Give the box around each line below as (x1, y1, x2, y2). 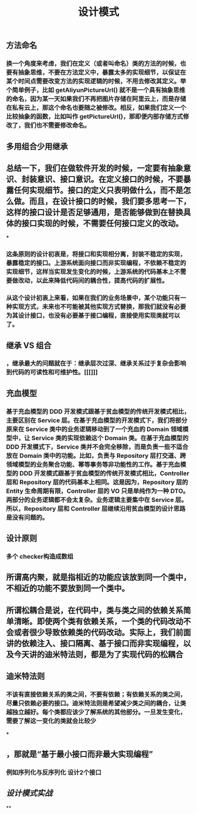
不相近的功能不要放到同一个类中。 (6, 583, 130, 593)
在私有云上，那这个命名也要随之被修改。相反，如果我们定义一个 (6, 104, 186, 112)
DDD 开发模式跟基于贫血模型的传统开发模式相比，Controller (19, 469, 189, 477)
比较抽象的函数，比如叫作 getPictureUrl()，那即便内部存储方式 (6, 112, 184, 121)
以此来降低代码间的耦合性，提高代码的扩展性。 (36, 277, 168, 285)
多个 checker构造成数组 (6, 553, 74, 561)
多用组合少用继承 (6, 141, 68, 151)
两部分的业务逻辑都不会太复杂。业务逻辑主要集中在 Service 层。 (6, 496, 188, 504)
